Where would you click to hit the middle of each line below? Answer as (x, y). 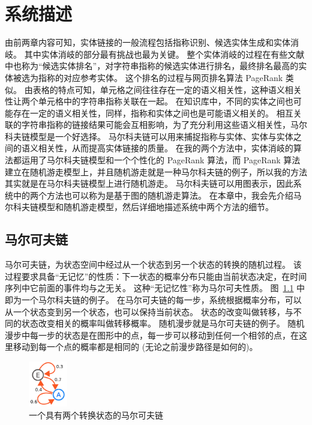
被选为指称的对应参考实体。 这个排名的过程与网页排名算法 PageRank (148, 77)
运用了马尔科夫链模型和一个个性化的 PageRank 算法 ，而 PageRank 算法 (161, 160)
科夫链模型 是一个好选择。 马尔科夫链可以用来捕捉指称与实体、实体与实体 (149, 136)
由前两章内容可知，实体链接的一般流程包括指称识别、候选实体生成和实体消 (152, 42)
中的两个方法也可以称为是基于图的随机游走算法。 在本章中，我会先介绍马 (157, 195)
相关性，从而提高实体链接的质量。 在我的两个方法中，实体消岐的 (166, 148)
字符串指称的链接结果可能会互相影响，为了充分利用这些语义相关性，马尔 (164, 125)
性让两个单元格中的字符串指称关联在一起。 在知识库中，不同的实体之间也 (149, 101)
